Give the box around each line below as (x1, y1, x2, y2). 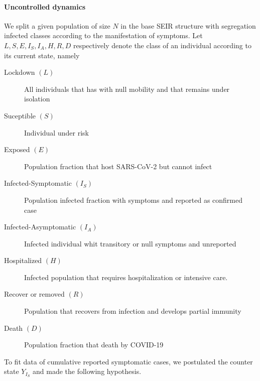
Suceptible (4, 110, 36, 120)
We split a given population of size (4, 20, 110, 31)
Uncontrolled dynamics (4, 1, 86, 12)
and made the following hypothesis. (33, 366, 142, 376)
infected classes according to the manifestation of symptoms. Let (4, 30, 203, 41)
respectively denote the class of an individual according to (73, 40, 251, 50)
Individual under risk (24, 127, 89, 138)
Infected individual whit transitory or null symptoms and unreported (24, 238, 236, 248)
